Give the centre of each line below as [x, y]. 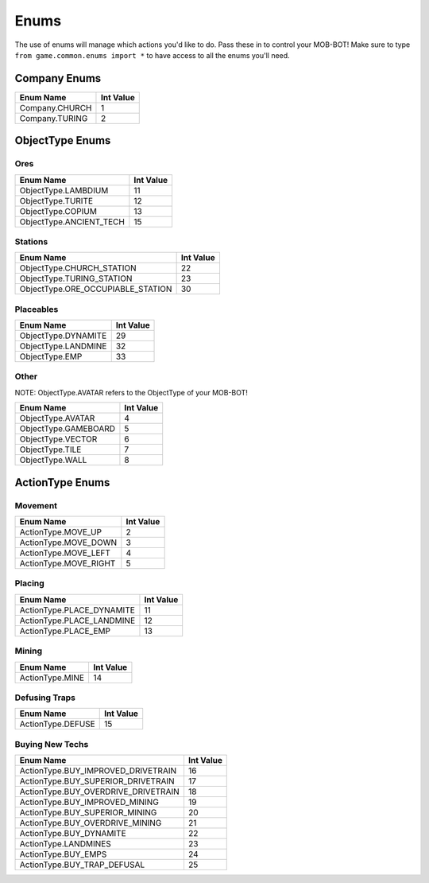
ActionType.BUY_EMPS [63, 854]
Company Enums [58, 78]
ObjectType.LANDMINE [63, 346]
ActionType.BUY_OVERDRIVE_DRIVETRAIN [100, 792]
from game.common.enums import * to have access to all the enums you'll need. [152, 55]
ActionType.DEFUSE [57, 724]
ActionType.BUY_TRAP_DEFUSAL [82, 865]
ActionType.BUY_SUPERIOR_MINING [88, 813]
